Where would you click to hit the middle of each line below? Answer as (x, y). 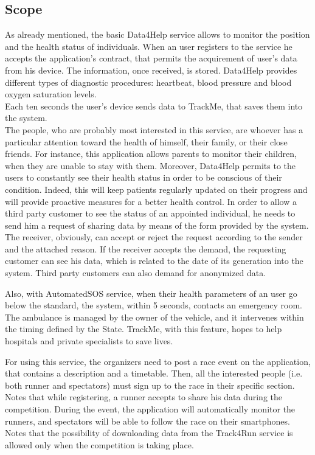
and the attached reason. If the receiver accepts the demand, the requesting (146, 248)
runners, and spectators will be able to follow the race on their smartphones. (147, 421)
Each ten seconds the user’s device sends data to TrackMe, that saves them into (154, 106)
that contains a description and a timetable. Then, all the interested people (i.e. (154, 373)
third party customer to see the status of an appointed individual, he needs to (150, 213)
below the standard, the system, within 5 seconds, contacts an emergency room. (154, 305)
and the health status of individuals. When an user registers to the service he (149, 46)
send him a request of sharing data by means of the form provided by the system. (157, 225)
